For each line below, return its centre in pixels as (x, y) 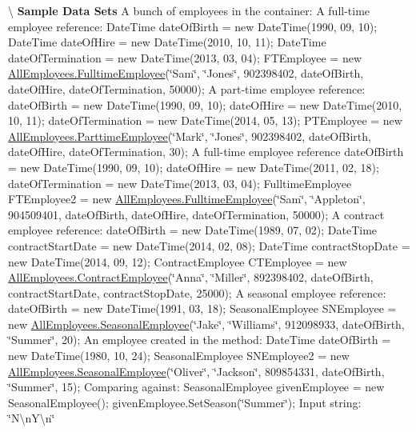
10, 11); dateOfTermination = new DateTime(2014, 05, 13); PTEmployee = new (205, 120)
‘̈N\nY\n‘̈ (32, 418)
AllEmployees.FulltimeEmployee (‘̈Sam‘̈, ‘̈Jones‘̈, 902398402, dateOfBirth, (186, 73)
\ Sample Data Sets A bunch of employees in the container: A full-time (189, 10)
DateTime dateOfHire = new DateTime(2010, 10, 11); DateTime (167, 42)
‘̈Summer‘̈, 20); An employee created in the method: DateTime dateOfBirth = (200, 340)
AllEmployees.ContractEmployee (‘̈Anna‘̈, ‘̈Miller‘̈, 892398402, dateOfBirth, (191, 277)
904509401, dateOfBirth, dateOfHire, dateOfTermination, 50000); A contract (196, 214)
